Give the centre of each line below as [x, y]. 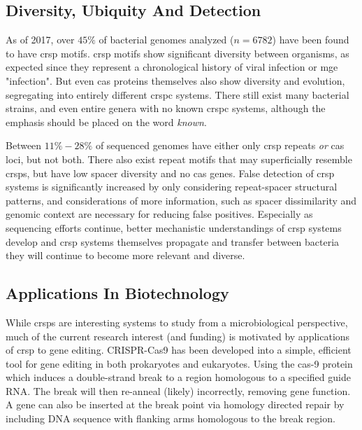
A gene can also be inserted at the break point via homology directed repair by [175, 404]
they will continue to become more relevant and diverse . [125, 255]
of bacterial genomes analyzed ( [166, 40]
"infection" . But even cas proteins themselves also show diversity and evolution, [175, 80]
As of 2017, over [40, 40]
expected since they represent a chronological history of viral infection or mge [172, 67]
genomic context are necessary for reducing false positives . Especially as [159, 214]
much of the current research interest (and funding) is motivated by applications [178, 336]
